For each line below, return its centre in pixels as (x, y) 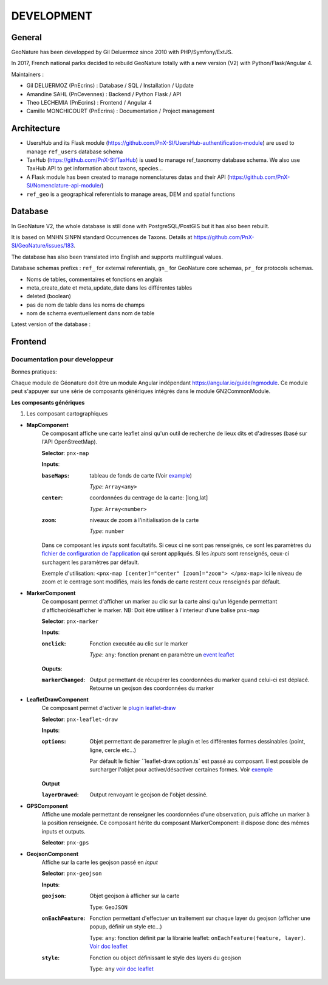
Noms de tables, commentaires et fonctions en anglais (95, 279)
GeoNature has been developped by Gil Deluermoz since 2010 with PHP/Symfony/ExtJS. (122, 52)
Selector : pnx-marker (70, 621)
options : (54, 742)
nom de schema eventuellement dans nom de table (91, 313)
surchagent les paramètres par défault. (91, 562)
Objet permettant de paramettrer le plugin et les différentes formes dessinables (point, (197, 742)
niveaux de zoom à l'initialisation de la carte (144, 520)
